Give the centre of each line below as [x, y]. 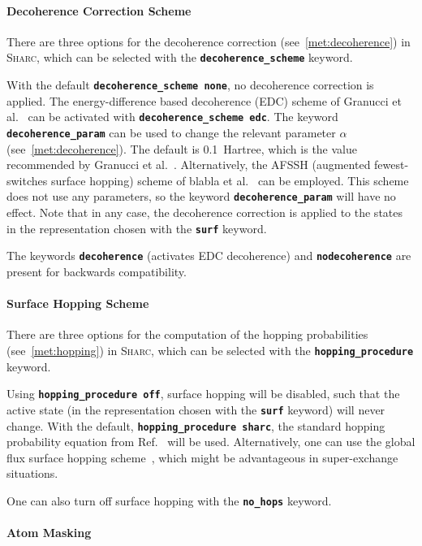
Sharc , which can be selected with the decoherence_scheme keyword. [180, 57]
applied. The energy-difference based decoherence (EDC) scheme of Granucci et [204, 100]
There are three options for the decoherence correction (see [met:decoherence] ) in [209, 41]
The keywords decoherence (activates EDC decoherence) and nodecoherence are [209, 256]
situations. [32, 473]
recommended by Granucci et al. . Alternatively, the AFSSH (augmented [189, 165]
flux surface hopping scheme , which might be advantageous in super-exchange [202, 457]
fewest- [392, 165]
